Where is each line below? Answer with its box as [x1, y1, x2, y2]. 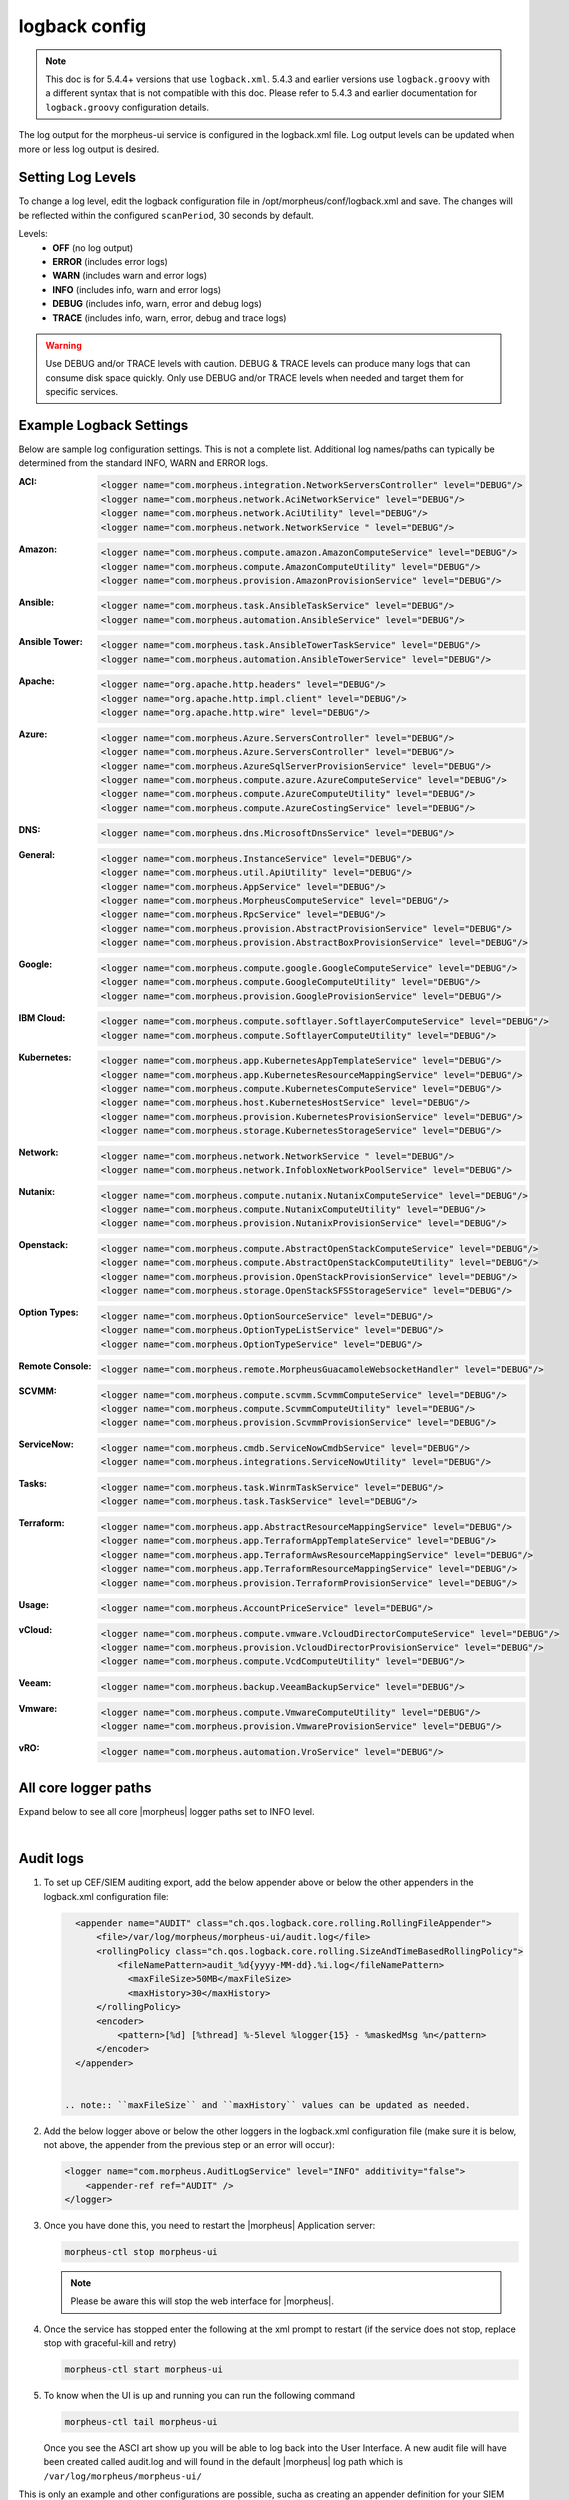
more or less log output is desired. [18, 143, 160, 155]
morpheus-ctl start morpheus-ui [64, 2364, 224, 2375]
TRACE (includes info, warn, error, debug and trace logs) [52, 311, 287, 324]
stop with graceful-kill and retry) [43, 2337, 177, 2349]
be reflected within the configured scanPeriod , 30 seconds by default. [18, 209, 314, 221]
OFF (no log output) [52, 241, 134, 254]
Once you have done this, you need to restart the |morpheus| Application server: [43, 2219, 376, 2231]
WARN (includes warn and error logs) [52, 270, 208, 282]
